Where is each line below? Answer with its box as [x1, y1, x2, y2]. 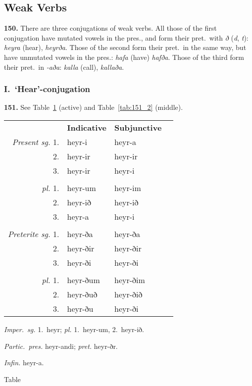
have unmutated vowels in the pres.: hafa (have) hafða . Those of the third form [4, 51, 244, 62]
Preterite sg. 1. [8, 228, 59, 240]
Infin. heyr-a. [4, 357, 44, 368]
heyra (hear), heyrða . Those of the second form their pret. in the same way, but [4, 42, 247, 52]
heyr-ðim [114, 274, 145, 286]
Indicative [67, 121, 107, 133]
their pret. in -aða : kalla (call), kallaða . [4, 61, 124, 72]
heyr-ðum [67, 274, 100, 286]
